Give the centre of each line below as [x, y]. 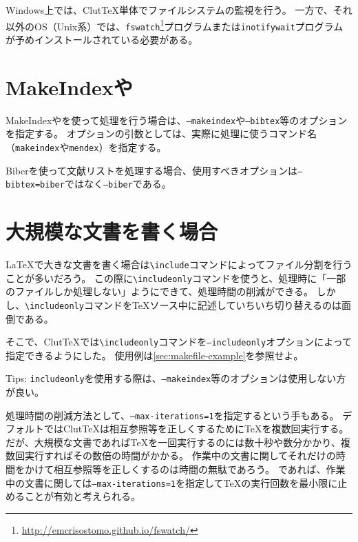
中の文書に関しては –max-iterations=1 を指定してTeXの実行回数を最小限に [172, 482]
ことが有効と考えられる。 [82, 496]
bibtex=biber [35, 185]
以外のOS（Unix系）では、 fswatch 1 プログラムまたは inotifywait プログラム [175, 25]
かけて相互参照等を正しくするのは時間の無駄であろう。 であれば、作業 [185, 469]
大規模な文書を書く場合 [112, 231]
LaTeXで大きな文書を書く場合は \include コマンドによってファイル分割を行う [179, 264]
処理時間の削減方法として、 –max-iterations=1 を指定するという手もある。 [172, 415]
